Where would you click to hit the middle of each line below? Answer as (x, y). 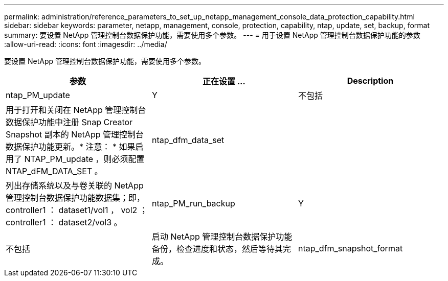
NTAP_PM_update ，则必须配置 (84, 159)
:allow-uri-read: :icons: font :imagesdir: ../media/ (86, 44)
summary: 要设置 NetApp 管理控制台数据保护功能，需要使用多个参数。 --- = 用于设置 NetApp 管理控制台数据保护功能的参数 (212, 35)
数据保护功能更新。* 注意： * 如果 (71, 147)
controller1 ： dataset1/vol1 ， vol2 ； (77, 210)
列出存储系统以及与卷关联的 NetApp (75, 185)
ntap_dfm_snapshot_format (350, 248)
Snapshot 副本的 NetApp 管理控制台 (75, 134)
